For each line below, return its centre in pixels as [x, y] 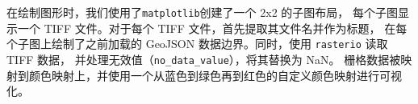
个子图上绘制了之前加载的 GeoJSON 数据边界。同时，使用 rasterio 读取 [197, 44]
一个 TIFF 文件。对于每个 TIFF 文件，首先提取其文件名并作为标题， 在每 [212, 28]
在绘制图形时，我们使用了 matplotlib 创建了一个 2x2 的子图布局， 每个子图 [202, 12]
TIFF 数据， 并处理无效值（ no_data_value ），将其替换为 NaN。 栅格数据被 [204, 59]
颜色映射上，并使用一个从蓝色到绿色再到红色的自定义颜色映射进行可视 [215, 75]
